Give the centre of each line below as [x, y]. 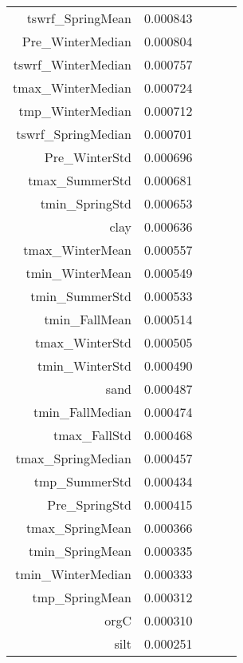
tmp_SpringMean [82, 597]
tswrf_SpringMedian [74, 134]
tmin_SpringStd [86, 203]
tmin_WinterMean [78, 273]
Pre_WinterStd [88, 157]
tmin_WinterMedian [73, 574]
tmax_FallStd [92, 435]
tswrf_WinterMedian [72, 64]
